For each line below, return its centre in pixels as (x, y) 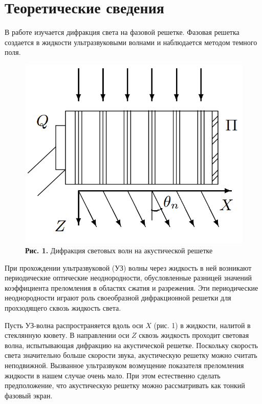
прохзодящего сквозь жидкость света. (63, 307)
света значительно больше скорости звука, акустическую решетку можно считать (131, 355)
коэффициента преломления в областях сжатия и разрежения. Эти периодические (132, 287)
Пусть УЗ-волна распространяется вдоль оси (74, 325)
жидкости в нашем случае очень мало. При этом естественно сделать (113, 375)
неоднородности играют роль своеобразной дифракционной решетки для (118, 298)
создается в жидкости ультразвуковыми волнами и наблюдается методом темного (131, 42)
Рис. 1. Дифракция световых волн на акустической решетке (119, 250)
